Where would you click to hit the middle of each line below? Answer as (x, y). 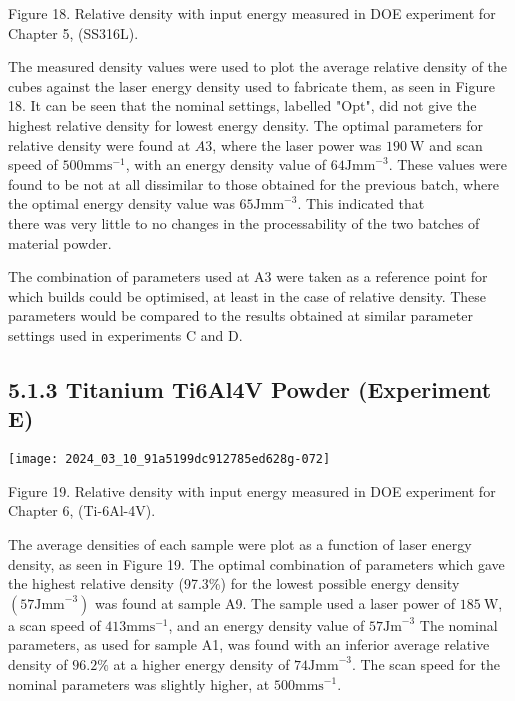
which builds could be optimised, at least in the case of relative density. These (247, 295)
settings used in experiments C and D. (125, 334)
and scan (456, 144)
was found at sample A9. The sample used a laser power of (275, 602)
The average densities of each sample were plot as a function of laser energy (240, 543)
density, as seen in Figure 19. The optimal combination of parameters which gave (256, 563)
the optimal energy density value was (121, 203)
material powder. (60, 242)
